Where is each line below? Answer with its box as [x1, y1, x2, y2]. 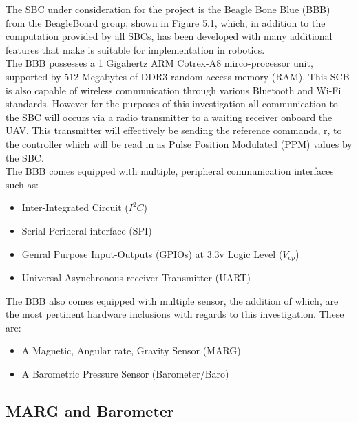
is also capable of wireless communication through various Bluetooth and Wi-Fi [6, 83, 341, 97]
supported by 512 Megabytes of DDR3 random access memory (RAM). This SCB [6, 69, 350, 83]
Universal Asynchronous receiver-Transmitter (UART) [21, 270, 251, 284]
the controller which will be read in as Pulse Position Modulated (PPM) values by [6, 136, 352, 151]
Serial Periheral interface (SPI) [21, 223, 152, 237]
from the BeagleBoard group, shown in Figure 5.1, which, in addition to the [6, 15, 326, 30]
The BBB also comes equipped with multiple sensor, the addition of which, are [6, 293, 339, 307]
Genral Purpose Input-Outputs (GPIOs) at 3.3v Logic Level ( [21, 246, 283, 261]
